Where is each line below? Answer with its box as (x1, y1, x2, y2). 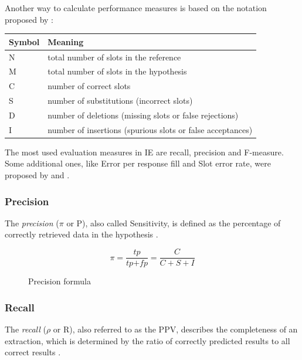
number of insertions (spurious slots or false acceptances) (47, 123, 253, 135)
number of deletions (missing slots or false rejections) (47, 108, 239, 121)
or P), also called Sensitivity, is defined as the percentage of (66, 216, 281, 229)
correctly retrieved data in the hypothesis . (5, 228, 158, 240)
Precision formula (28, 275, 91, 287)
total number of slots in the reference (47, 50, 181, 63)
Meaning (47, 35, 84, 47)
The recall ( (5, 322, 46, 335)
